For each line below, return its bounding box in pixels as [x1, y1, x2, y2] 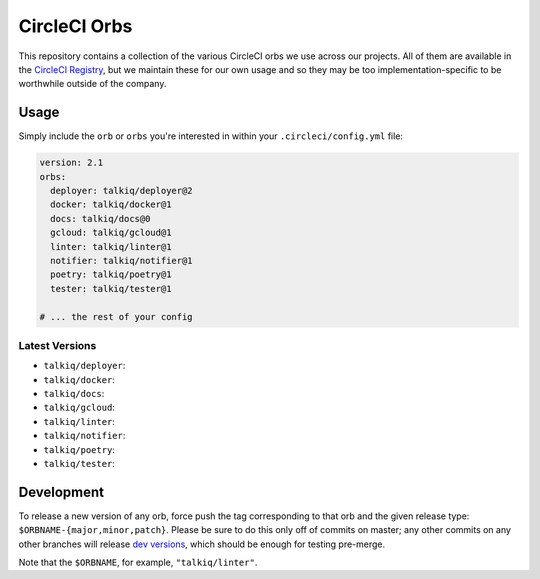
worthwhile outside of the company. [18, 78, 167, 90]
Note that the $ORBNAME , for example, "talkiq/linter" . [18, 556, 258, 569]
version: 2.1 [39, 157, 104, 169]
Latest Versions [18, 338, 97, 352]
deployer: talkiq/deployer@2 [50, 185, 194, 196]
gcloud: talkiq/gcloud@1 [50, 227, 172, 239]
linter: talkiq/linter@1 [50, 241, 172, 252]
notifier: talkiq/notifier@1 [50, 255, 194, 266]
